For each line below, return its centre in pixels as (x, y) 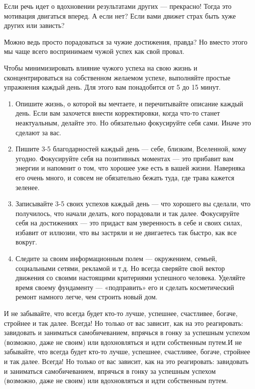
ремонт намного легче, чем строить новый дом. (87, 297)
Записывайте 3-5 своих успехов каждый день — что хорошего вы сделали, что (133, 204)
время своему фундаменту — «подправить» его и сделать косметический (125, 287)
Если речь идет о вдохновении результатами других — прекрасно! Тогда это (118, 6)
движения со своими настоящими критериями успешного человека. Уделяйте (130, 278)
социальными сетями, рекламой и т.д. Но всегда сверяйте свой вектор (120, 268)
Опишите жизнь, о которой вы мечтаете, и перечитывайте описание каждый (129, 103)
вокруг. (26, 242)
